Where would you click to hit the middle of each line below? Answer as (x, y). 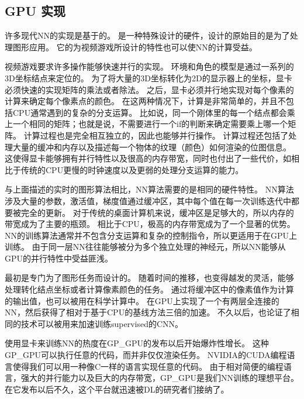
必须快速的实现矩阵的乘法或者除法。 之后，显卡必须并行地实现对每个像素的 (149, 89)
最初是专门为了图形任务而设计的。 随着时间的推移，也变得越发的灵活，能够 (149, 278)
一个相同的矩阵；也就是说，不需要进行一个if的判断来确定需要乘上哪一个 (150, 124)
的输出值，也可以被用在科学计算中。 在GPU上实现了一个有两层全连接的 (142, 300)
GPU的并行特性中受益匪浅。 (59, 258)
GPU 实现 (35, 11)
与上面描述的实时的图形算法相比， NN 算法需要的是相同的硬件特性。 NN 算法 (149, 189)
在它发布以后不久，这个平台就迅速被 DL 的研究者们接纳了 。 (117, 389)
